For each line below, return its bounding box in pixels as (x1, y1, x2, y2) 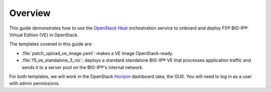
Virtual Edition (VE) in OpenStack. (9, 31, 79, 37)
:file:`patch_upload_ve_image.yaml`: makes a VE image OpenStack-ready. (22, 50, 174, 56)
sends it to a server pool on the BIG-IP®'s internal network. (22, 64, 144, 70)
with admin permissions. (9, 80, 60, 86)
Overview (9, 7, 51, 18)
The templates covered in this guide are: (9, 41, 93, 47)
